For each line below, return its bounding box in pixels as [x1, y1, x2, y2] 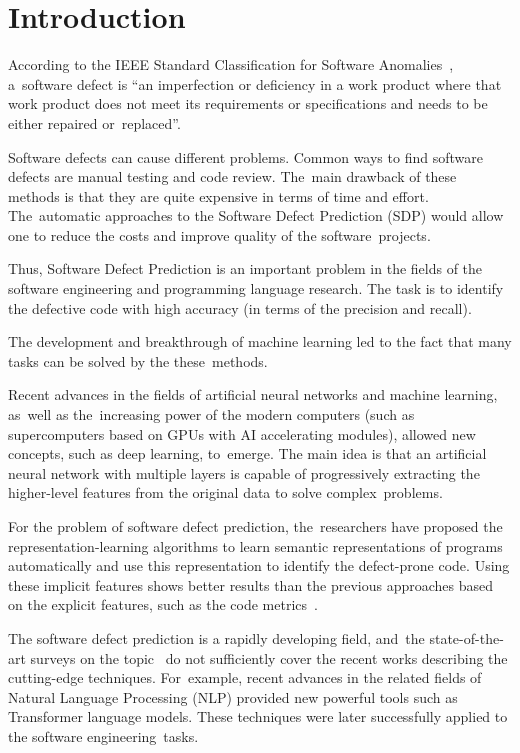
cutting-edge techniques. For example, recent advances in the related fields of [8, 667, 482, 688]
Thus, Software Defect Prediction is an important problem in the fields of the [8, 258, 483, 279]
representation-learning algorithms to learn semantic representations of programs [8, 535, 503, 556]
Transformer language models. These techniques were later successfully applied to [8, 706, 508, 727]
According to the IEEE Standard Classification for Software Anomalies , [8, 54, 454, 75]
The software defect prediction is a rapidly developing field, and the [8, 627, 425, 648]
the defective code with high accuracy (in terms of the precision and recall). [8, 297, 472, 318]
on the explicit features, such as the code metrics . [8, 594, 318, 615]
